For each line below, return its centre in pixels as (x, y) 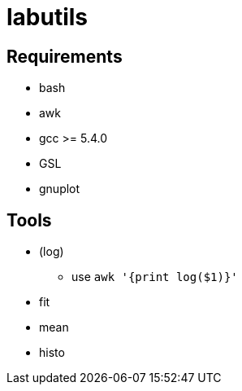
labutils (48, 17)
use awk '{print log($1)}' (155, 277)
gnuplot (60, 189)
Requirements (65, 56)
